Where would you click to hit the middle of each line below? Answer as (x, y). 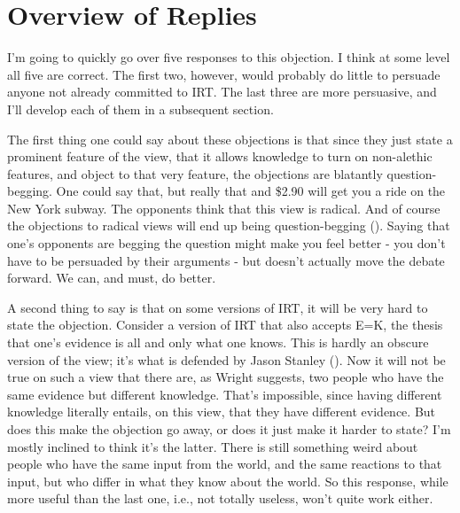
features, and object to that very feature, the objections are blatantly (195, 173)
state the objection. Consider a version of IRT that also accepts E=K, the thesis (225, 325)
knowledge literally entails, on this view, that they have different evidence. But (222, 412)
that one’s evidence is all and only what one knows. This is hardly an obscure (218, 342)
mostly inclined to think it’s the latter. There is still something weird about (213, 446)
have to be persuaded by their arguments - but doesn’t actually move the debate (226, 260)
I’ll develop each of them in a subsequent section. (140, 109)
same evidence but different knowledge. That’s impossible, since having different (225, 394)
